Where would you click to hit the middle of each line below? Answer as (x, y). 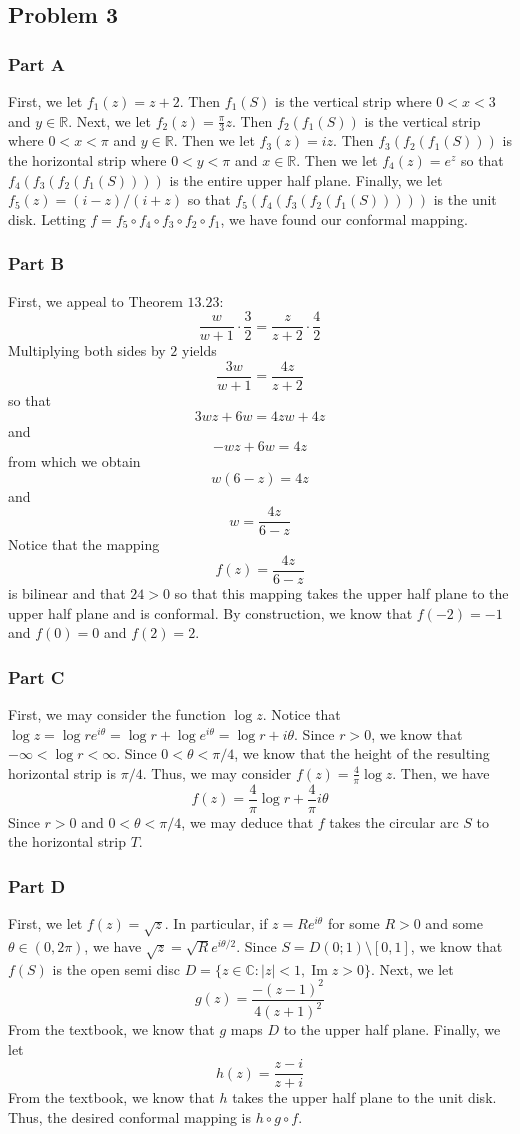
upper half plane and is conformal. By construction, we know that (210, 612)
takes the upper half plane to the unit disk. (364, 1097)
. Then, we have (441, 772)
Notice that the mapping (84, 544)
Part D (37, 885)
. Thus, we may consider (217, 772)
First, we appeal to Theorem (95, 300)
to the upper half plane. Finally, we (392, 1029)
